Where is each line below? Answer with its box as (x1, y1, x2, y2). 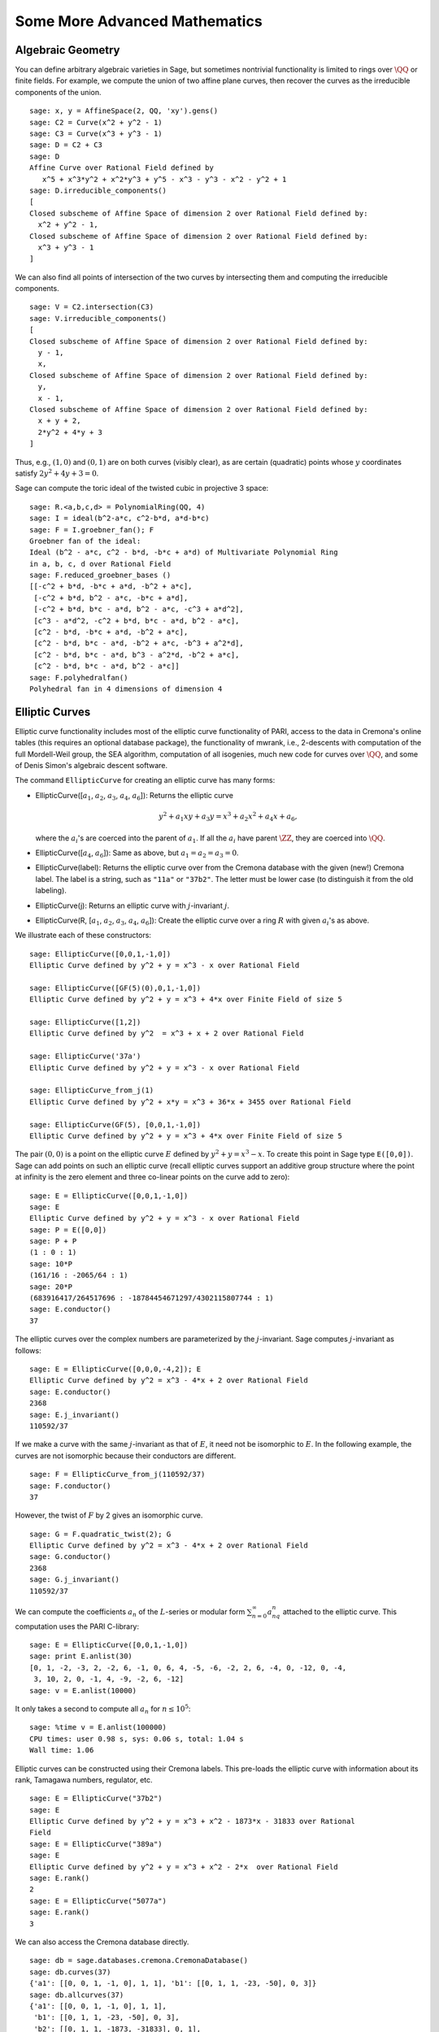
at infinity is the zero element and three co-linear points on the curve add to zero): (15, 1172, 290, 1182)
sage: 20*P (29, 1282, 73, 1292)
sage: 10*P (29, 1259, 73, 1268)
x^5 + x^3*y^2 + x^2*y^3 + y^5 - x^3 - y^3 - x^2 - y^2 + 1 (41, 175, 287, 184)
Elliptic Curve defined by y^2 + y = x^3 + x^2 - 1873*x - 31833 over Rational (29, 1817, 355, 1826)
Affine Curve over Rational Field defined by (29, 163, 215, 172)
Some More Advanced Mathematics (15, 12, 263, 30)
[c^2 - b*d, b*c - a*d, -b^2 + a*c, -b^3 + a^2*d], (33, 639, 244, 648)
